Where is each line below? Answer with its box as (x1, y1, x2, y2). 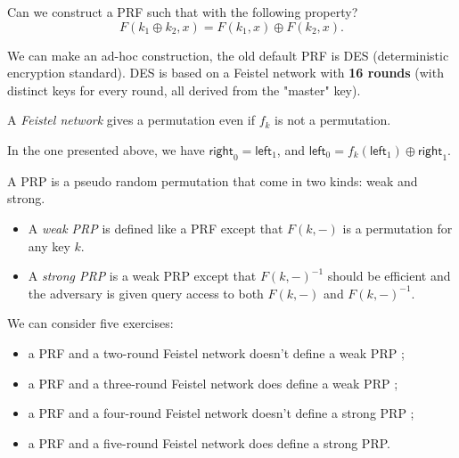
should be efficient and (327, 266, 451, 285)
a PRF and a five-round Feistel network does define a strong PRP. (28, 433, 390, 452)
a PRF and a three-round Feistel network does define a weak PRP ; (28, 373, 398, 392)
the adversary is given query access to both (28, 283, 264, 302)
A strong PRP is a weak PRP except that (28, 266, 257, 285)
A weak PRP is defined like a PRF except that (28, 218, 283, 237)
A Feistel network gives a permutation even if (7, 110, 255, 129)
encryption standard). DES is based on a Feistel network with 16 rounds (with (7, 63, 444, 82)
